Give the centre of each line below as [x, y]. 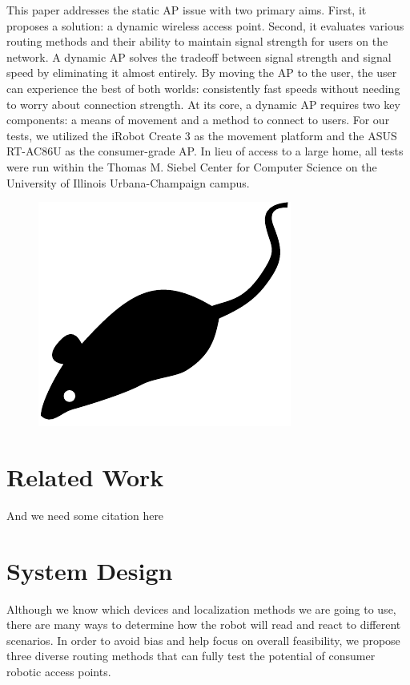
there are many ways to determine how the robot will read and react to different [204, 625]
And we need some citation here [85, 515]
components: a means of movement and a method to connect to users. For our [198, 120]
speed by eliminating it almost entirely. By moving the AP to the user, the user [202, 73]
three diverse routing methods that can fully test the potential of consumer [191, 656]
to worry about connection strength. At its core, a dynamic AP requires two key [203, 104]
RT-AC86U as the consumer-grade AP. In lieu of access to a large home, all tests [205, 151]
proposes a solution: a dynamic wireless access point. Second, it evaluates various [205, 25]
